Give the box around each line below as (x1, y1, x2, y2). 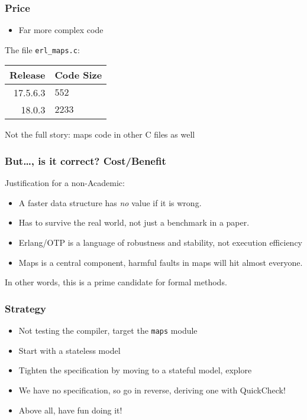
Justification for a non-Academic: (5, 177, 125, 189)
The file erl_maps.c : (5, 43, 80, 56)
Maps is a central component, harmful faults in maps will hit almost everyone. (18, 256, 303, 268)
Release (9, 68, 46, 82)
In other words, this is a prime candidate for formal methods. (5, 276, 227, 288)
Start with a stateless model (18, 344, 121, 356)
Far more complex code (18, 24, 104, 36)
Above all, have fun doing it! (18, 403, 122, 416)
